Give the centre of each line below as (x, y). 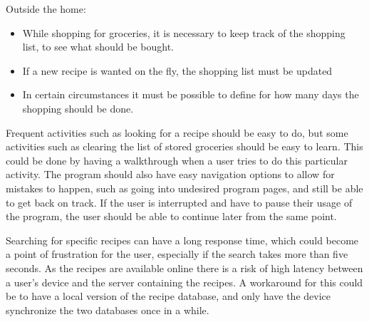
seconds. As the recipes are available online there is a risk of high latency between (184, 268)
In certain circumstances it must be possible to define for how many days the (191, 94)
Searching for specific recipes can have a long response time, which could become (182, 240)
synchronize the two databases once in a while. (108, 310)
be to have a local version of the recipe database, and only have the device (168, 296)
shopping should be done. (78, 108)
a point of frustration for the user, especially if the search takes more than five (177, 254)
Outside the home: (46, 9)
